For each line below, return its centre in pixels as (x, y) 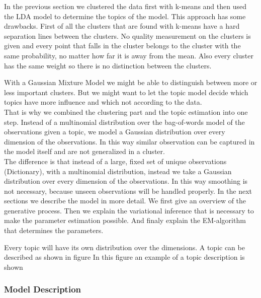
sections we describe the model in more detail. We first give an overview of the (125, 201)
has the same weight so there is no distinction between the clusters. (108, 65)
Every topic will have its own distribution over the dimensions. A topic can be (124, 247)
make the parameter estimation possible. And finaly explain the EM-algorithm (125, 220)
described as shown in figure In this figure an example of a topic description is (124, 257)
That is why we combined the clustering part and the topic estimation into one (126, 111)
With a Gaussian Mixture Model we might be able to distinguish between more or (131, 82)
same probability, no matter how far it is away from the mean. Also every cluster (129, 55)
